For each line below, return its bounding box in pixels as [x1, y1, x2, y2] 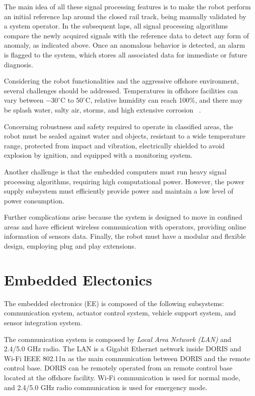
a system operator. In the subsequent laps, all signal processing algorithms [4, 21, 228, 31]
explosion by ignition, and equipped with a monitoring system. [4, 150, 193, 160]
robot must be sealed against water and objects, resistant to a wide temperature [4, 131, 246, 141]
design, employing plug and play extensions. [4, 241, 136, 251]
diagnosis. [4, 59, 33, 69]
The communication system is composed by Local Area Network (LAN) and [4, 334, 231, 344]
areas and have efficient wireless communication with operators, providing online [4, 221, 246, 231]
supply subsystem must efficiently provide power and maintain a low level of [4, 186, 233, 196]
